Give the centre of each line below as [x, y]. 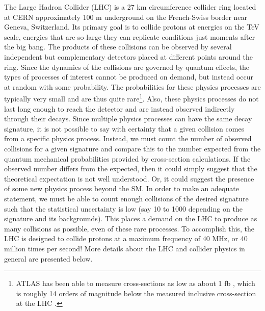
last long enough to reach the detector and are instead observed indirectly [120, 108]
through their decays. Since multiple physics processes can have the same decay [128, 119]
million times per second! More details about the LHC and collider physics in [125, 248]
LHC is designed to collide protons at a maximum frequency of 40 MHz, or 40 [126, 238]
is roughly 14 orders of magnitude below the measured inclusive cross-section [136, 293]
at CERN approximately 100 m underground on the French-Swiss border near [126, 17]
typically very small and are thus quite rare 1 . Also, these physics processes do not [131, 98]
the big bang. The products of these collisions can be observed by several [118, 47]
